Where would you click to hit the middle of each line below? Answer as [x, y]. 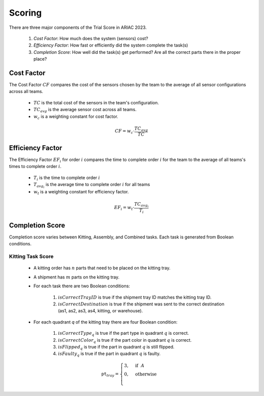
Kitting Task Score [31, 256]
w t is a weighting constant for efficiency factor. [81, 192]
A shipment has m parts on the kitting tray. [77, 277]
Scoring [25, 13]
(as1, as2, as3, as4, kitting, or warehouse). [100, 311]
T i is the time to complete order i [67, 178]
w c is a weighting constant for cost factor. [76, 117]
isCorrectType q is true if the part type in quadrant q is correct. [123, 334]
